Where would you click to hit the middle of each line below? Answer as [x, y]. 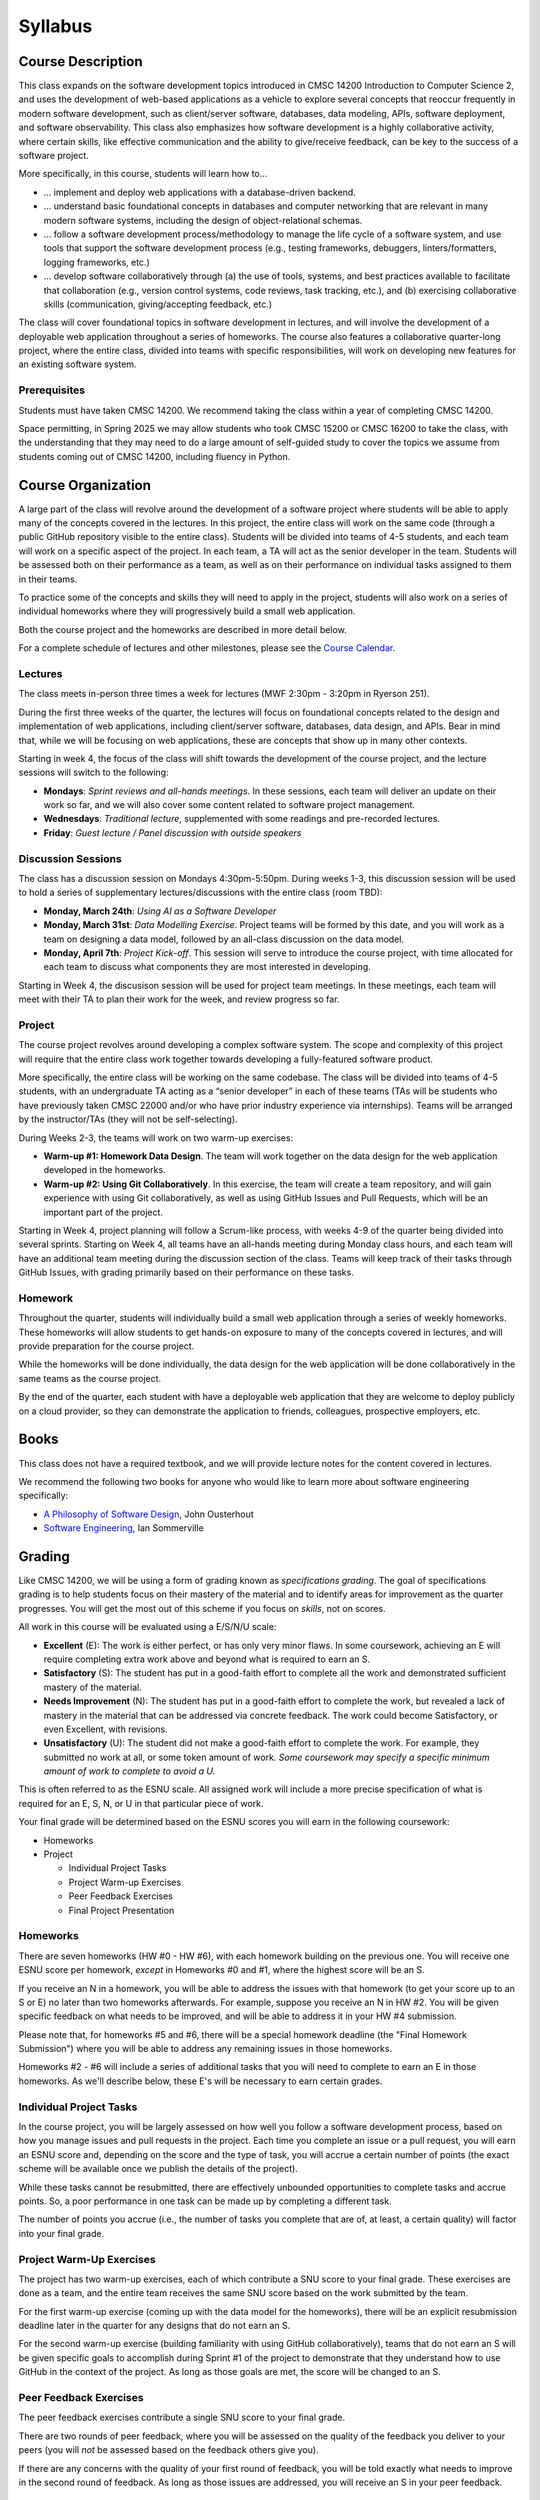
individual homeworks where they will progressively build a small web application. [187, 611]
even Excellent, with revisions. [106, 1729]
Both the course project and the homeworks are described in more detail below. [182, 629]
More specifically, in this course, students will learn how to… [143, 174]
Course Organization [85, 485]
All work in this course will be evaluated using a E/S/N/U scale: [147, 1627]
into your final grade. [61, 2233]
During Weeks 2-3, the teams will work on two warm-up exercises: [156, 1137]
